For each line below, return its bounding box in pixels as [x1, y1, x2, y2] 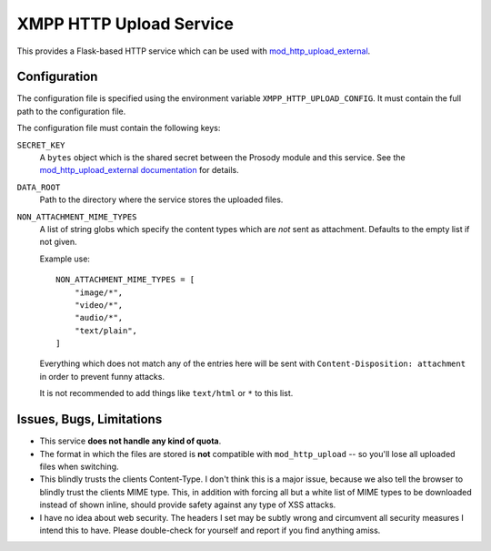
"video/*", [74, 300, 124, 310]
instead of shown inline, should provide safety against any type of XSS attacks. [39, 499, 336, 510]
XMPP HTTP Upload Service [16, 14, 234, 34]
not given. [39, 237, 77, 248]
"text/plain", [74, 325, 138, 336]
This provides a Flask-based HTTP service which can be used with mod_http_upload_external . [16, 46, 371, 56]
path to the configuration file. [16, 106, 126, 117]
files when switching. [39, 461, 119, 472]
